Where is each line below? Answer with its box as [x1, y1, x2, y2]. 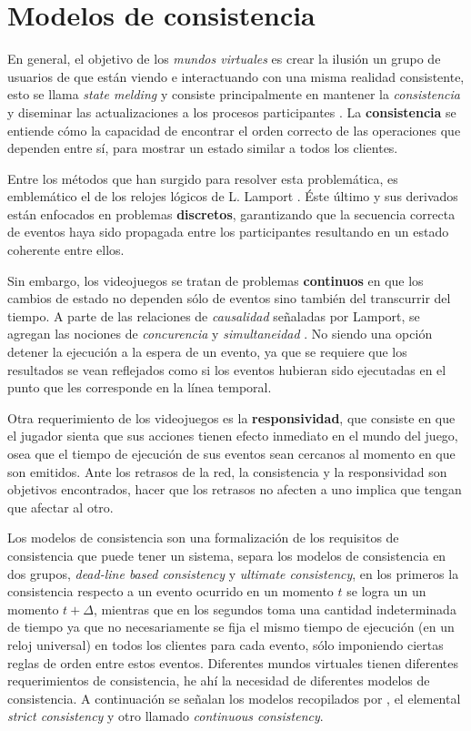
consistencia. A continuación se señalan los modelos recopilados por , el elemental [7, 688, 461, 707]
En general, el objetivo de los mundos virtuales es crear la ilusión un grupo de [7, 49, 441, 68]
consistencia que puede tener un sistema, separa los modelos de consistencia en [7, 545, 446, 564]
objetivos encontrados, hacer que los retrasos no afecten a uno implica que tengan [7, 480, 462, 499]
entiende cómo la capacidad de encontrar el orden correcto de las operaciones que [7, 120, 461, 139]
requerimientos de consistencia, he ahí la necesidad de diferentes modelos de [7, 671, 430, 690]
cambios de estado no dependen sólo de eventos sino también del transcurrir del [7, 289, 451, 308]
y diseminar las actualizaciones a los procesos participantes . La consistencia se [7, 102, 456, 121]
